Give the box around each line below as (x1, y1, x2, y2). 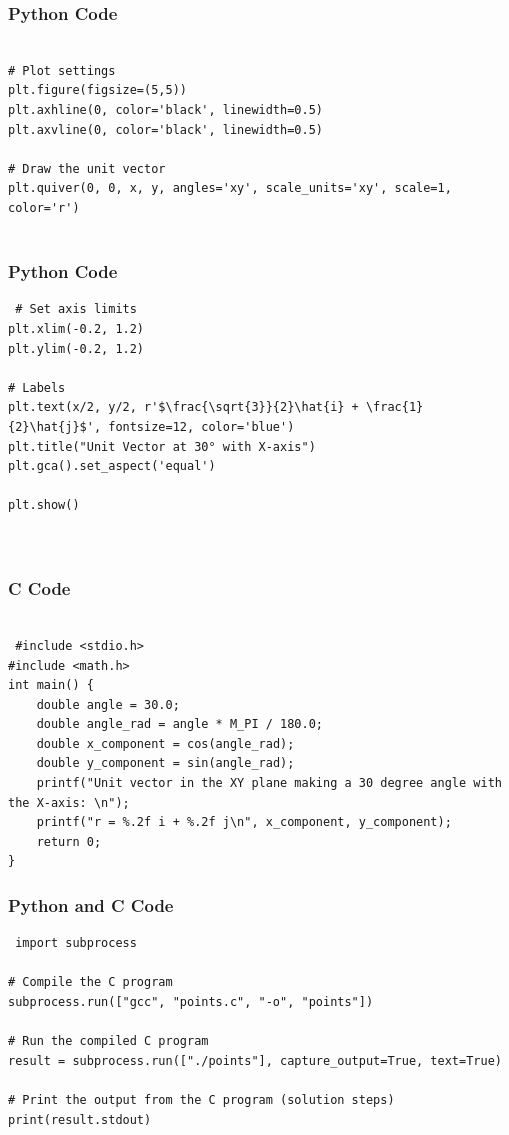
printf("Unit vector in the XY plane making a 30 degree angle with (36, 776, 502, 791)
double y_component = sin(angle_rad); (36, 756, 295, 771)
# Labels (8, 380, 66, 395)
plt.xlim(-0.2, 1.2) (8, 321, 145, 336)
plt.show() (8, 498, 80, 513)
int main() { (8, 678, 94, 693)
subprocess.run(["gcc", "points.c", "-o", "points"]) (8, 995, 374, 1010)
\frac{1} (365, 400, 424, 415)
